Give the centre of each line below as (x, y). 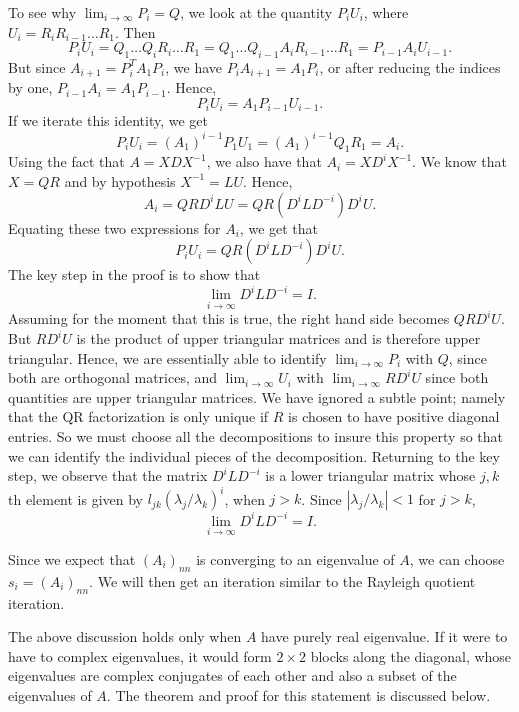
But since (37, 66)
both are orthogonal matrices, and (113, 377)
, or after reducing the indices (410, 66)
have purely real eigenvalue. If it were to (384, 636)
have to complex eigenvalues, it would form (140, 655)
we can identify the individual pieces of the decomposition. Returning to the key (254, 455)
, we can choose (457, 559)
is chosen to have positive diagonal (394, 416)
